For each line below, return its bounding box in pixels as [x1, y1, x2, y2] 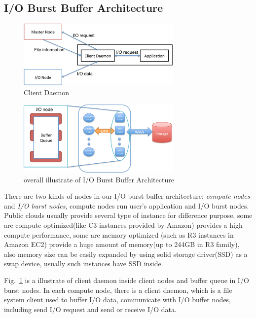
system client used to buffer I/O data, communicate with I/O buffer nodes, [4, 294, 231, 305]
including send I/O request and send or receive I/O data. [4, 304, 177, 314]
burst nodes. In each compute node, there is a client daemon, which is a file [4, 284, 232, 295]
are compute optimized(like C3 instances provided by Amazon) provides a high [4, 220, 243, 230]
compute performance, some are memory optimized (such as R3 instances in [4, 229, 234, 240]
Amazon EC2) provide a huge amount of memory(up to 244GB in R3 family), [4, 239, 240, 249]
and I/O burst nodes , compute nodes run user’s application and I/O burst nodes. [4, 200, 249, 211]
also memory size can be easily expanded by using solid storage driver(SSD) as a [4, 248, 248, 259]
